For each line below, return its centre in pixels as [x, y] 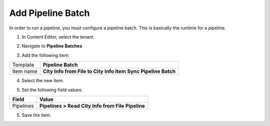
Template [23, 65]
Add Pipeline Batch [49, 13]
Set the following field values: [52, 90]
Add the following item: [45, 55]
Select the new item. [43, 81]
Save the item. [36, 115]
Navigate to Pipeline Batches [52, 46]
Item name [25, 71]
